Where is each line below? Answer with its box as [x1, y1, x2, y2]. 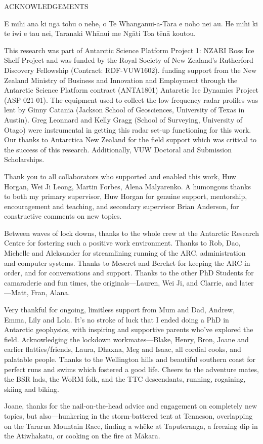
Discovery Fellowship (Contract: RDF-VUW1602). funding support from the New [4, 64, 257, 75]
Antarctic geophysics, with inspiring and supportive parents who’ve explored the [4, 324, 253, 335]
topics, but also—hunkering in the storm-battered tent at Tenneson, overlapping [4, 410, 253, 421]
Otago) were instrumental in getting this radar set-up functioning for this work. [4, 124, 251, 135]
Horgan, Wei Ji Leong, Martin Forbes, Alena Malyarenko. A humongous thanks [4, 181, 251, 191]
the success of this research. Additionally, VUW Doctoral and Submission [4, 144, 232, 154]
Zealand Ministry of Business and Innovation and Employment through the [4, 74, 238, 85]
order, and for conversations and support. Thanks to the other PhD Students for [4, 267, 254, 278]
